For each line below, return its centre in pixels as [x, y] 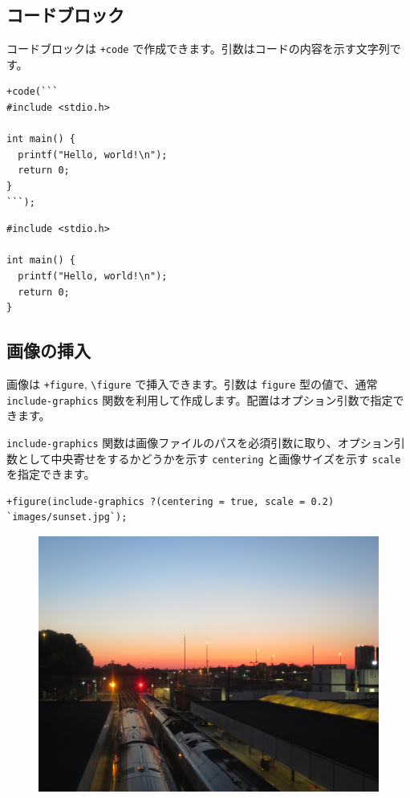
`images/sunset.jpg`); [67, 517]
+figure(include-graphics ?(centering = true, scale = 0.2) [170, 501]
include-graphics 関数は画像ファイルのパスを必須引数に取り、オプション [200, 442]
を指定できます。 [51, 474]
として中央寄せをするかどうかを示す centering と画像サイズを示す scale [209, 458]
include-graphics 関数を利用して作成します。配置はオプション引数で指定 [200, 399]
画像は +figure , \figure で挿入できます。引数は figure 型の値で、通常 [192, 383]
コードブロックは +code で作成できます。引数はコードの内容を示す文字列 [198, 49]
